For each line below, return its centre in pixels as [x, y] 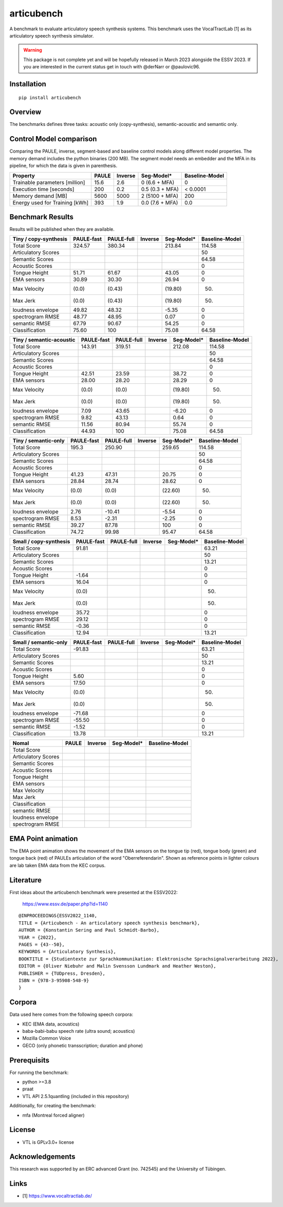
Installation [28, 84]
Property [24, 176]
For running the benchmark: [39, 1072]
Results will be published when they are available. [62, 229]
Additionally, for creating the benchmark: [53, 1106]
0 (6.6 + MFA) [158, 182]
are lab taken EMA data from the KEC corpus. [58, 865]
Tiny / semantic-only [39, 441]
